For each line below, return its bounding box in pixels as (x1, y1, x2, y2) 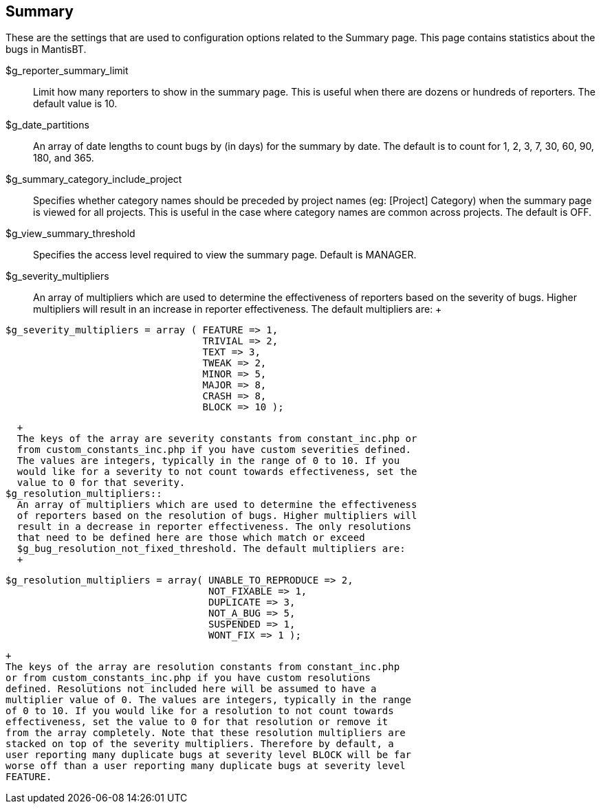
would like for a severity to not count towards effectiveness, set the (17, 466, 417, 478)
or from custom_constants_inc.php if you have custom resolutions (6, 672, 371, 684)
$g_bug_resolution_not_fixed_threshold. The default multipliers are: (17, 543, 406, 555)
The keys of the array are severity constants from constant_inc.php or (17, 433, 417, 445)
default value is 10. (33, 98, 118, 110)
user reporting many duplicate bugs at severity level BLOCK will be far (6, 749, 412, 761)
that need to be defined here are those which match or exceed (17, 532, 365, 544)
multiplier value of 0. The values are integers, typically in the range (6, 694, 412, 706)
